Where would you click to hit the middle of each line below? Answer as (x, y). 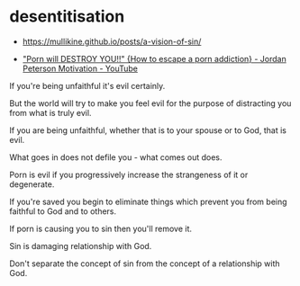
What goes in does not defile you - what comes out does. (116, 157)
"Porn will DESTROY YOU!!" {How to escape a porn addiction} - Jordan (154, 58)
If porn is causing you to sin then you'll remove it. (100, 228)
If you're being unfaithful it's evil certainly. (87, 85)
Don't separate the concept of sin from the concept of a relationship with (145, 264)
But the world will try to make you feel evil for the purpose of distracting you (150, 103)
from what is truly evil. (50, 112)
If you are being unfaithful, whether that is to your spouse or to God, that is (148, 130)
